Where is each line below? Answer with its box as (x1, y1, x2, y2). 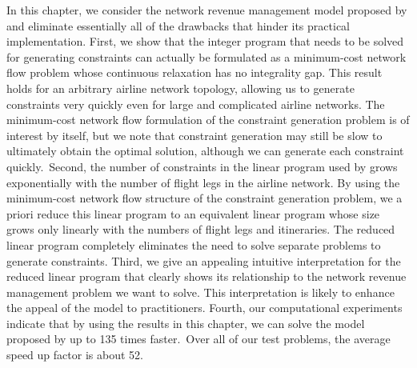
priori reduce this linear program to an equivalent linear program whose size (6, 205, 380, 222)
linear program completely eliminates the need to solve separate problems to (6, 236, 381, 253)
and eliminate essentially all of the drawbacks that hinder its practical (6, 17, 350, 34)
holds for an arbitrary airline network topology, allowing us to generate (6, 79, 355, 96)
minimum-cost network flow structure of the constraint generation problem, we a (6, 190, 403, 206)
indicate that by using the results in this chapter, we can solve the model (6, 314, 365, 331)
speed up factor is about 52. (6, 346, 143, 363)
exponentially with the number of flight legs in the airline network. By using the (6, 174, 400, 190)
